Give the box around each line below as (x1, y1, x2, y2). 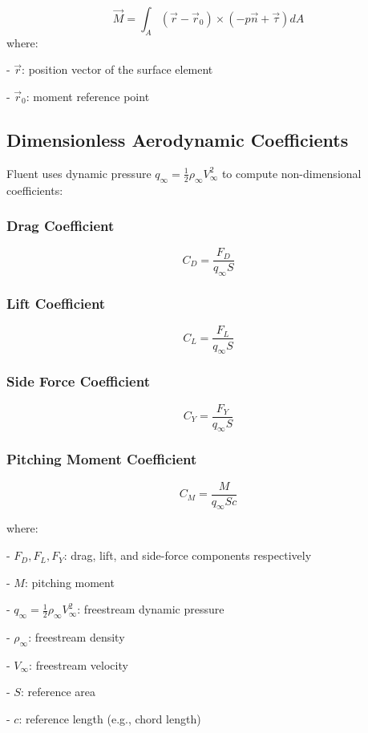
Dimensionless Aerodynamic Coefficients (6, 127, 349, 152)
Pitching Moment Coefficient (6, 449, 197, 469)
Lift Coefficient (6, 294, 106, 314)
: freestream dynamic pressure (77, 601, 224, 618)
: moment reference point (26, 87, 150, 104)
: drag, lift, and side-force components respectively (63, 547, 312, 564)
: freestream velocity (29, 656, 128, 673)
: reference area (20, 683, 95, 700)
